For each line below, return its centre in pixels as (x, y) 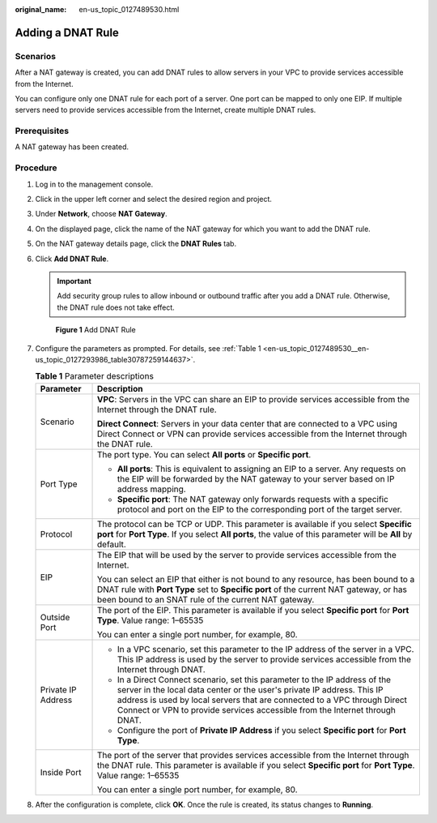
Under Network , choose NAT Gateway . (101, 214)
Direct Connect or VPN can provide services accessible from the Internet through (252, 434)
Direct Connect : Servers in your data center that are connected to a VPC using (248, 423)
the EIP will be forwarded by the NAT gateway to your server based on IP (256, 478)
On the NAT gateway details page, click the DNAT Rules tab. (136, 244)
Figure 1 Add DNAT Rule (96, 330)
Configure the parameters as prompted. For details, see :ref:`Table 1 (148, 348)
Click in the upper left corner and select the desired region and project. (154, 199)
